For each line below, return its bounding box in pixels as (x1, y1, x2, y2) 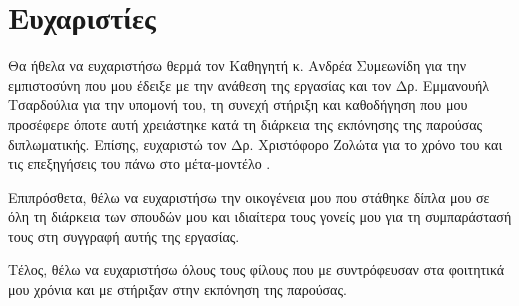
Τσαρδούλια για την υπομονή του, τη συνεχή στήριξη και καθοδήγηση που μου (8, 94, 468, 115)
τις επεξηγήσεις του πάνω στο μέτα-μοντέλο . (8, 153, 271, 174)
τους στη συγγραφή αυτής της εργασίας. (8, 225, 240, 246)
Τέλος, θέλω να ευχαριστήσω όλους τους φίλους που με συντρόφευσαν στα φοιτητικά (8, 259, 505, 280)
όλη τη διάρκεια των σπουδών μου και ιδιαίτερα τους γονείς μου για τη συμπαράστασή (8, 206, 512, 227)
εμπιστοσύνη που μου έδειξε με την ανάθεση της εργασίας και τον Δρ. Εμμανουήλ (8, 74, 490, 95)
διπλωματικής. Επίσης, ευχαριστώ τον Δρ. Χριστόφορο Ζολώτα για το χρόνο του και (8, 133, 503, 154)
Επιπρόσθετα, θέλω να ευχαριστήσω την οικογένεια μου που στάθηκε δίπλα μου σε (8, 186, 490, 207)
